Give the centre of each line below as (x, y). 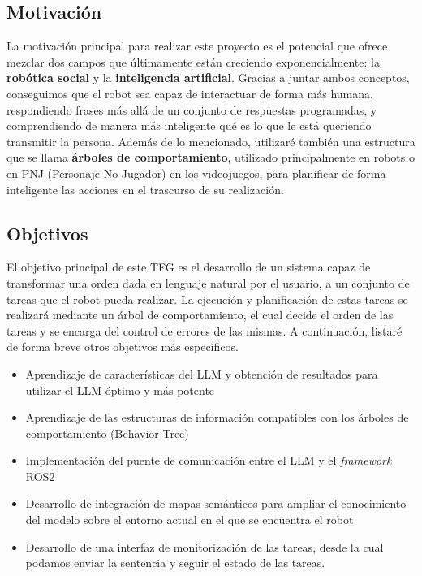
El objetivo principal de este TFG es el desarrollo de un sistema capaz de (189, 267)
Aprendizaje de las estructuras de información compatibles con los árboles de (217, 417)
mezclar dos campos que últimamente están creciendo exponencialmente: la (193, 61)
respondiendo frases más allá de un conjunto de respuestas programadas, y (192, 109)
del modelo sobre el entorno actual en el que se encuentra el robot (189, 520)
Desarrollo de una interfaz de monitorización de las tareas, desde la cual (205, 546)
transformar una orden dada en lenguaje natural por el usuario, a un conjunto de (208, 282)
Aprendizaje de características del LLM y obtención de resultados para (202, 373)
